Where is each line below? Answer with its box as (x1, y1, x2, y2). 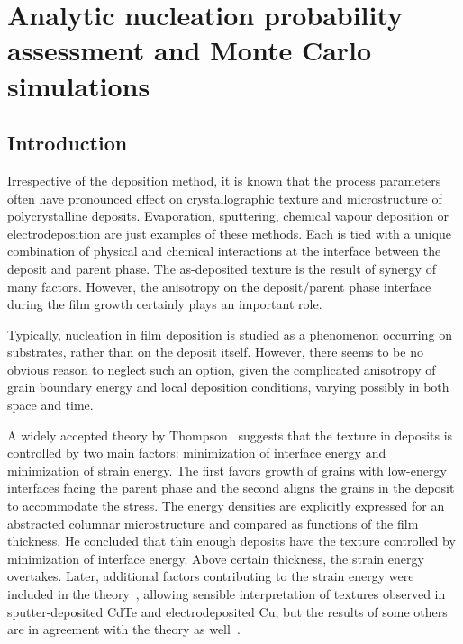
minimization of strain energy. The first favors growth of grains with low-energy (7, 460, 447, 479)
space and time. (7, 395, 94, 414)
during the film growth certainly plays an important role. (7, 295, 322, 313)
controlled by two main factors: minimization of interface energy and (7, 443, 386, 462)
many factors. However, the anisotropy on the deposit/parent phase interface (7, 277, 431, 295)
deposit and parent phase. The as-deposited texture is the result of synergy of (7, 259, 436, 277)
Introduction (7, 129, 128, 157)
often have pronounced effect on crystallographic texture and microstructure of (7, 188, 442, 207)
